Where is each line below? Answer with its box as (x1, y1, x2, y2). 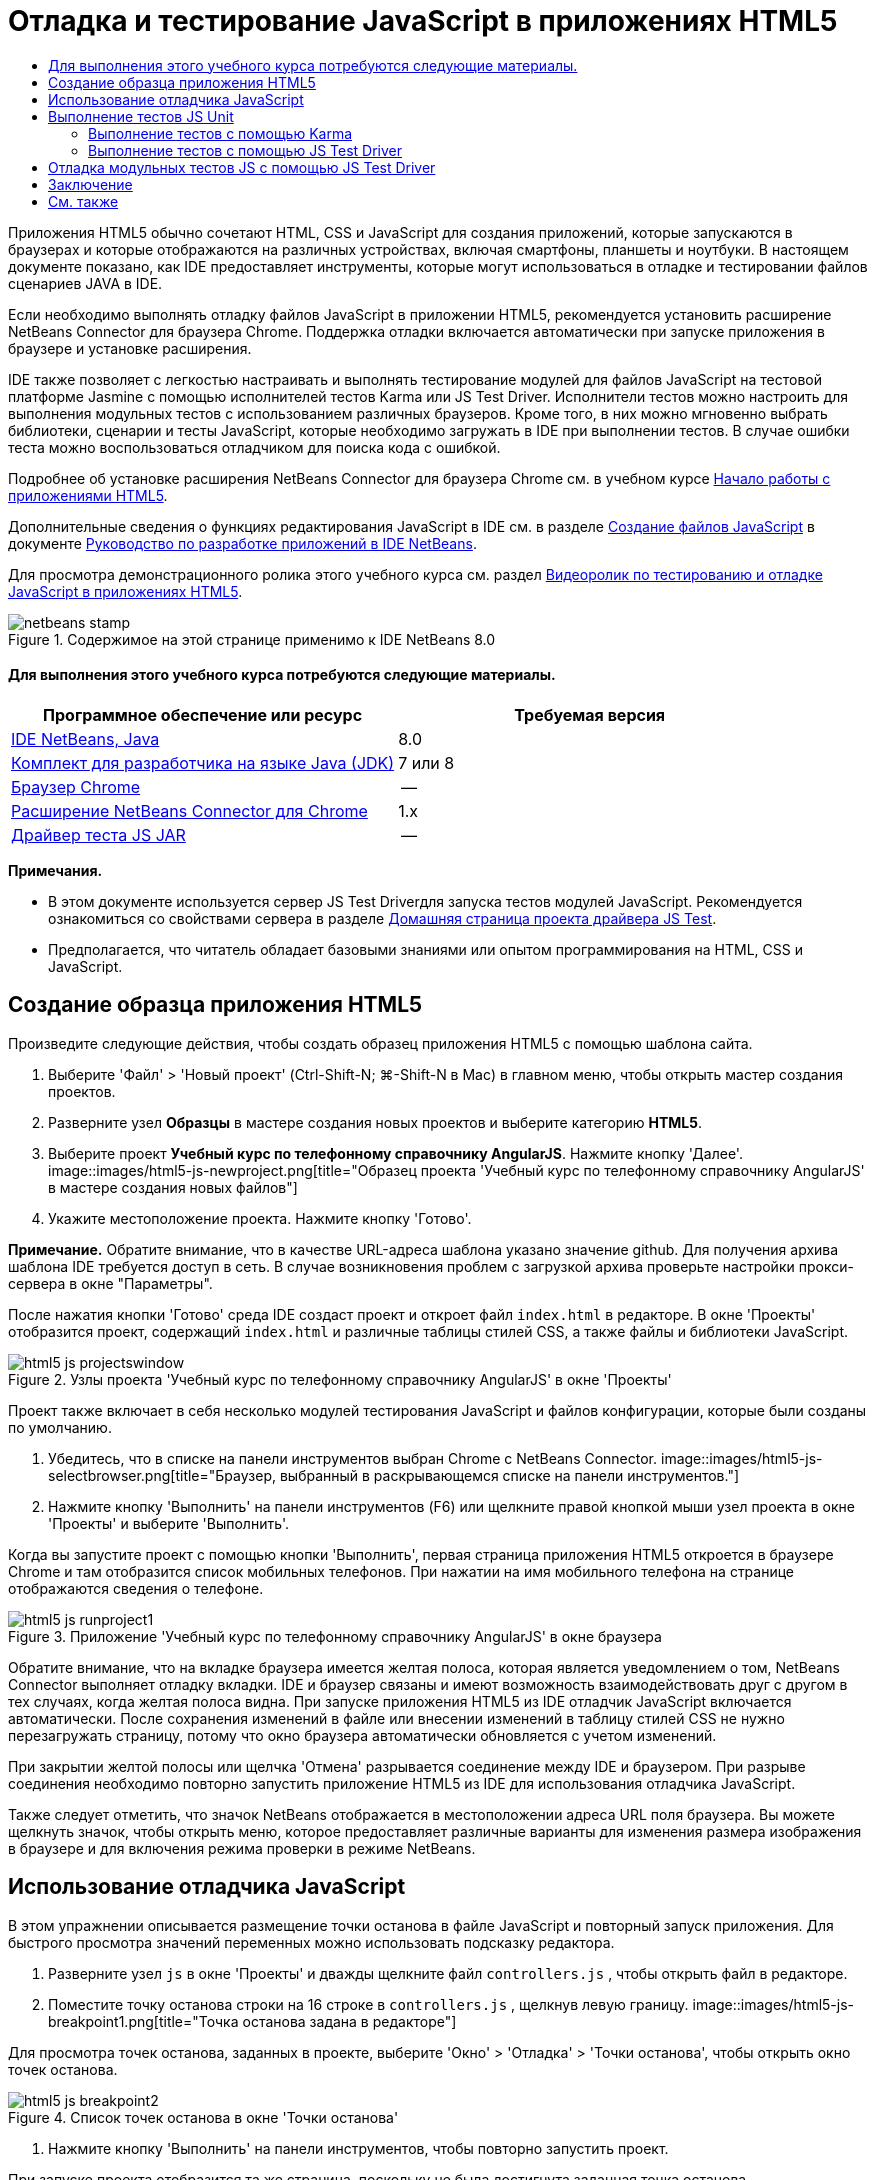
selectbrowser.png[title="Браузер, (48, 1466, 276, 1484)
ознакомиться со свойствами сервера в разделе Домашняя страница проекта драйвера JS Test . (48, 909, 717, 927)
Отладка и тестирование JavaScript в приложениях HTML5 (8, 4, 838, 38)
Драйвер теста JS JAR (11, 824, 186, 845)
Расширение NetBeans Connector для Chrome (11, 800, 368, 821)
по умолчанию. (8, 1418, 112, 1436)
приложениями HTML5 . (8, 486, 168, 504)
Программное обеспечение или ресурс (43, 704, 363, 725)
